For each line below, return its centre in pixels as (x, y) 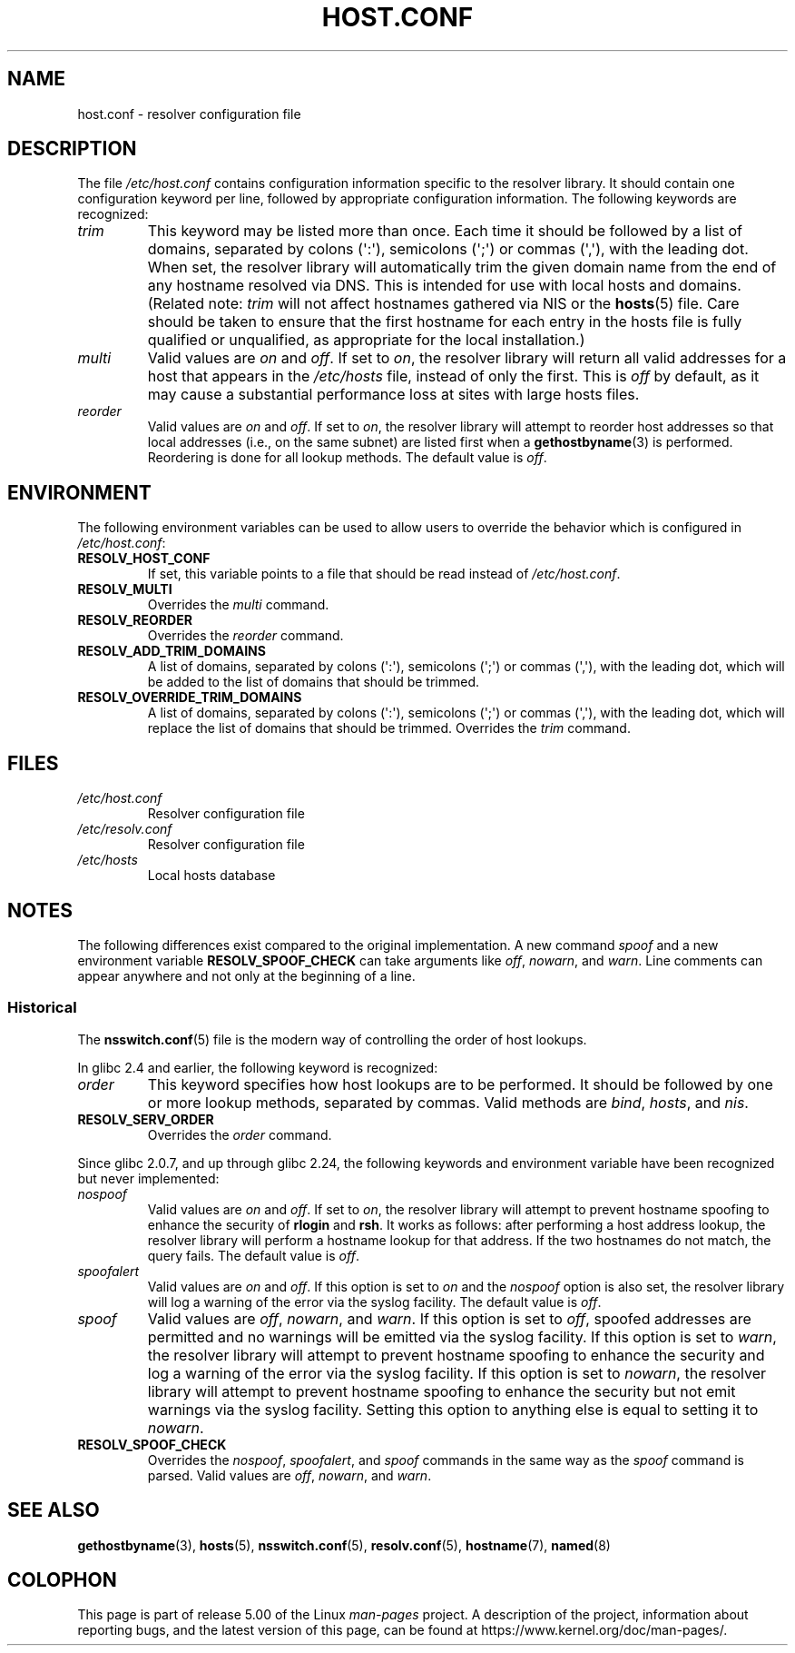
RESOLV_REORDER (135, 620)
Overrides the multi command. (238, 605)
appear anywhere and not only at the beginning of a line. (246, 975)
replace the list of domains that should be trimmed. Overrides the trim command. (389, 728)
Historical (42, 1008)
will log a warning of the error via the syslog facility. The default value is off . (374, 1302)
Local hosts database (211, 876)
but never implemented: (148, 1178)
